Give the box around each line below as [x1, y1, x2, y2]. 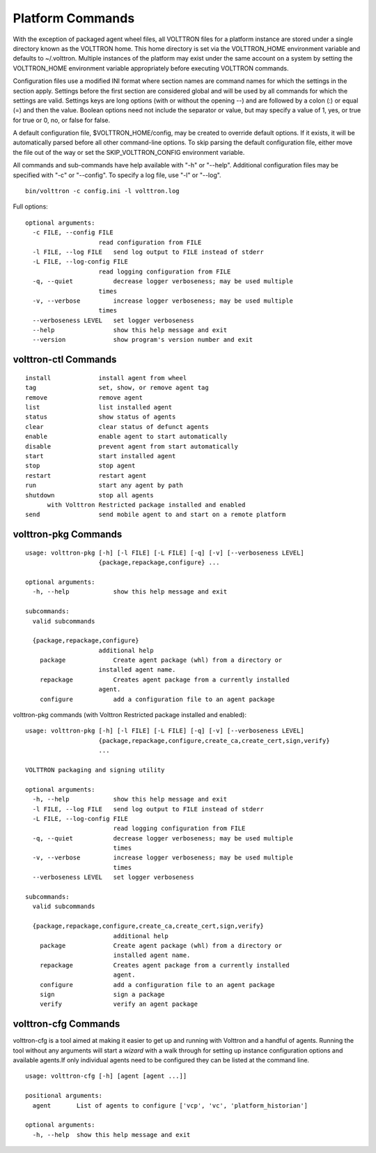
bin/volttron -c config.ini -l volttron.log [25, 187, 180, 195]
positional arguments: [25, 1092, 103, 1100]
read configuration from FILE [98, 238, 202, 246]
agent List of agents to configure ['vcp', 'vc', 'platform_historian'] [32, 1101, 308, 1109]
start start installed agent [25, 452, 176, 460]
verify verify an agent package [39, 1000, 198, 1008]
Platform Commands [13, 10, 135, 26]
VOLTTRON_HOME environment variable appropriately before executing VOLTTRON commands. [13, 63, 289, 73]
